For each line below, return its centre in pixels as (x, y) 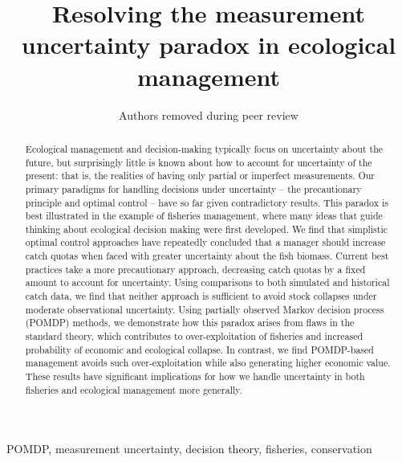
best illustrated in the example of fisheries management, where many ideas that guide (204, 216)
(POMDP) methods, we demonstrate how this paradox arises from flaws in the (190, 323)
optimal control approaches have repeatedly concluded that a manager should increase (205, 242)
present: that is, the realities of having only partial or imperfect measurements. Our (200, 176)
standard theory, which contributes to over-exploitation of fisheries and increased (194, 336)
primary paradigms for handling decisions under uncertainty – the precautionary (193, 188)
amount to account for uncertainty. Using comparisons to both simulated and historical (207, 282)
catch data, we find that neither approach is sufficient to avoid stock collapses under (201, 296)
